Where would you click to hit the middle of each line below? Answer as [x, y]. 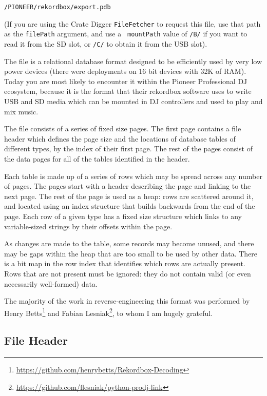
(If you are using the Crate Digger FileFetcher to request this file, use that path [132, 23]
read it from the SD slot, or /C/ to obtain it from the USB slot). [106, 43]
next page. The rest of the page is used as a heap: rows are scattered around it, [129, 196]
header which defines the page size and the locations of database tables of [120, 138]
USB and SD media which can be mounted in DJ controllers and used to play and [133, 101]
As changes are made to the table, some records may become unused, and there [129, 243]
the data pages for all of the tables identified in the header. [97, 158]
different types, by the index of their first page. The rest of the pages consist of [128, 148]
